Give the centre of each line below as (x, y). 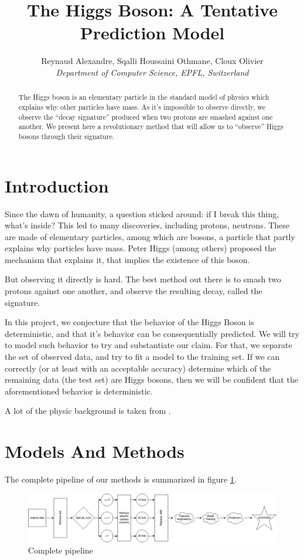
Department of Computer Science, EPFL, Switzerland (152, 72)
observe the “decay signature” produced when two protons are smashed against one (146, 117)
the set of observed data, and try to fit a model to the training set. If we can (142, 357)
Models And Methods (95, 451)
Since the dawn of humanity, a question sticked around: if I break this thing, (142, 213)
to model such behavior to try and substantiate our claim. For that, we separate (148, 345)
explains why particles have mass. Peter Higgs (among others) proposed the (141, 248)
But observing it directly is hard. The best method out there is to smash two (143, 279)
